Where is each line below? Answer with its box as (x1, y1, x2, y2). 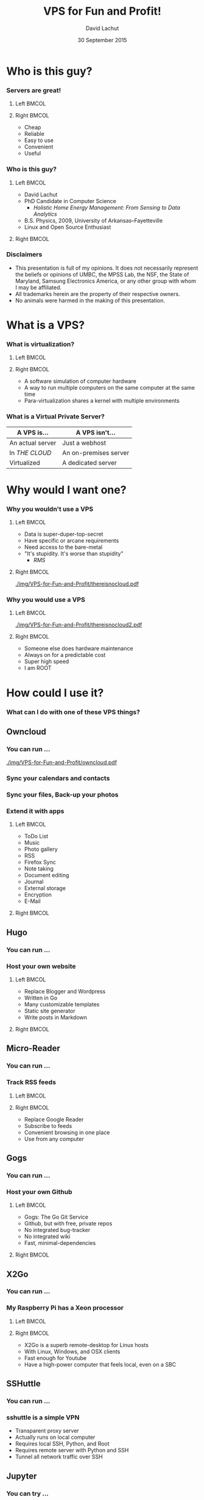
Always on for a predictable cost (24, 652, 106, 659)
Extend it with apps (6, 806, 65, 815)
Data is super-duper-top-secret (24, 530, 104, 538)
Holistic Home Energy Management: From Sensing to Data (33, 204, 181, 211)
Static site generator (24, 1007, 76, 1014)
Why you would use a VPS (6, 595, 85, 604)
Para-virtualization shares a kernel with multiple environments (24, 397, 180, 404)
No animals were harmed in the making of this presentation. (15, 297, 166, 304)
